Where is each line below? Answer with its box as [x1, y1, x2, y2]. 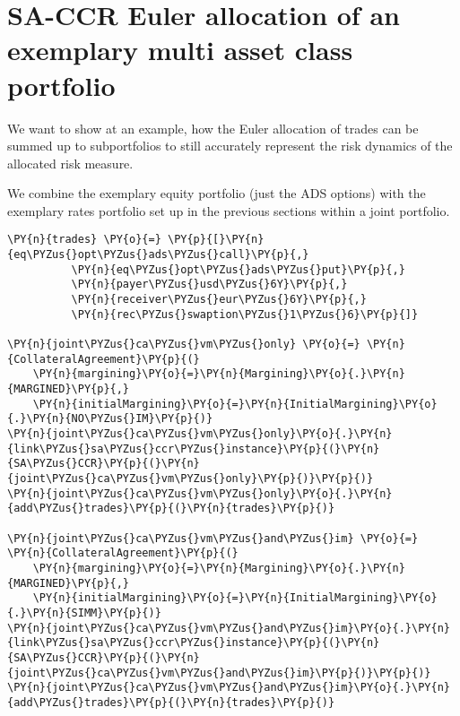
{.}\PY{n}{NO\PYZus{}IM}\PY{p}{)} [7, 412, 213, 426]
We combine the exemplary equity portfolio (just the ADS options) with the [7, 184, 426, 203]
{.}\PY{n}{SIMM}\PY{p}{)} [7, 606, 161, 619]
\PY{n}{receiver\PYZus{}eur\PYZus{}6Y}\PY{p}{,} [71, 293, 367, 306]
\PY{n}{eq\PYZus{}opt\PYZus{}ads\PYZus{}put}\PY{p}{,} [71, 263, 405, 276]
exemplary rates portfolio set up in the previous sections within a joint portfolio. [7, 201, 450, 220]
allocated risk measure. [7, 153, 134, 172]
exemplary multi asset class [7, 31, 353, 68]
